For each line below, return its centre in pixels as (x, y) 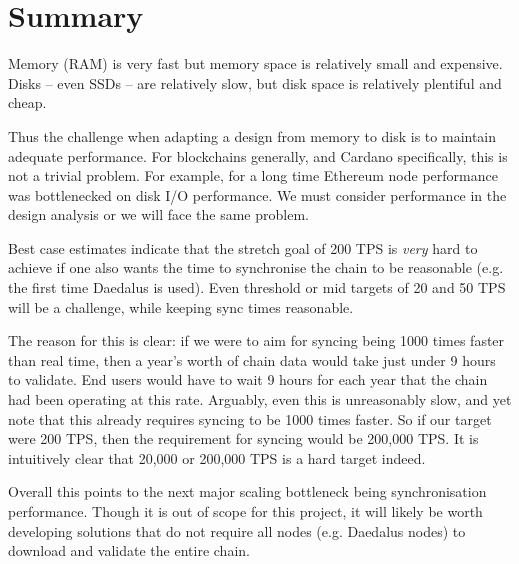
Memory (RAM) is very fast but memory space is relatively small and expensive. (255, 63)
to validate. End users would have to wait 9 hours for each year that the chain (248, 379)
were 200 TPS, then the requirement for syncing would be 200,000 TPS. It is (243, 438)
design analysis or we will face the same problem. (158, 214)
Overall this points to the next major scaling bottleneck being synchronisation (247, 491)
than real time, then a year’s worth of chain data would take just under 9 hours (252, 359)
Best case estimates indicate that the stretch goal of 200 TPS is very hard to (243, 247)
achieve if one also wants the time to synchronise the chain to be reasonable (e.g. (256, 267)
